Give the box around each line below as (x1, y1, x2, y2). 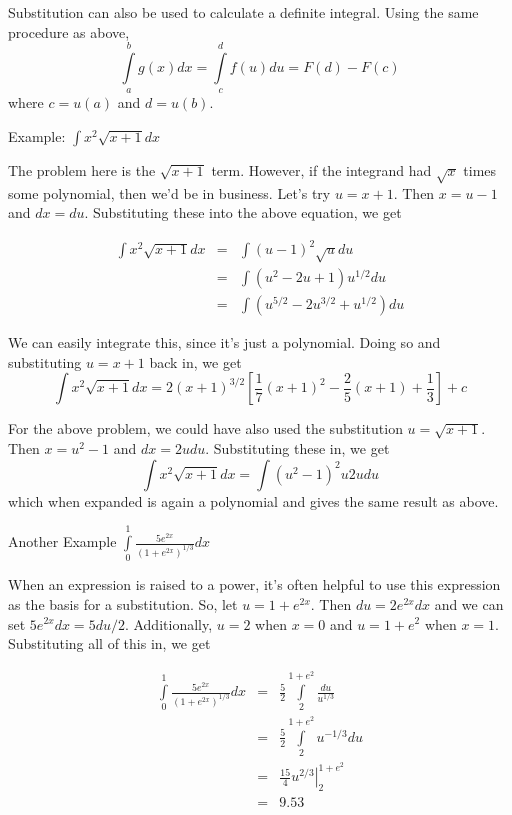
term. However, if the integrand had (211, 159, 432, 180)
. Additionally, (124, 613, 213, 634)
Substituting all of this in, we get (8, 633, 211, 654)
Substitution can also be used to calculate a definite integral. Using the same (8, 2, 479, 22)
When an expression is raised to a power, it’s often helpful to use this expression (8, 574, 501, 595)
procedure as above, (8, 21, 130, 42)
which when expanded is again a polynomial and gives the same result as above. (8, 490, 499, 511)
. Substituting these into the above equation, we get (84, 202, 402, 223)
